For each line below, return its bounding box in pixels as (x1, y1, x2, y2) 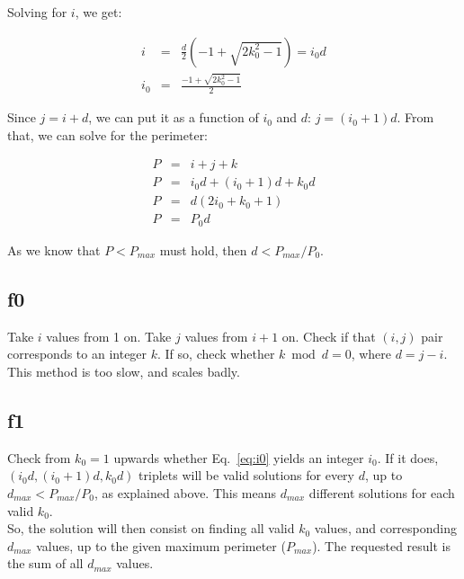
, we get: (75, 3, 122, 21)
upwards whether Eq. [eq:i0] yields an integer (113, 448, 364, 467)
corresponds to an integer (7, 344, 147, 363)
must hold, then (159, 240, 247, 259)
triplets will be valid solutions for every (138, 466, 355, 485)
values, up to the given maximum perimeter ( (36, 536, 286, 555)
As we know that (7, 240, 101, 259)
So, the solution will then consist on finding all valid (7, 519, 295, 538)
